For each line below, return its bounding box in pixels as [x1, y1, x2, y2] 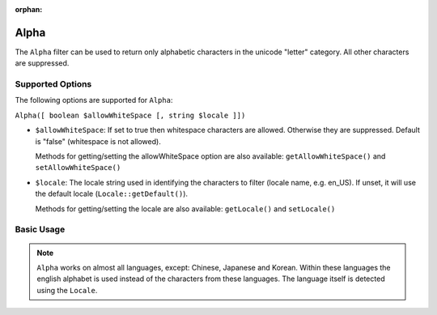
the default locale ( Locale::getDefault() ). [35, 189, 189, 198]
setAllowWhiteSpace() [35, 163, 121, 172]
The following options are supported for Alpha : [15, 96, 173, 105]
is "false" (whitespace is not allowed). [35, 136, 161, 146]
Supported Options [15, 79, 92, 90]
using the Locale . [36, 285, 98, 295]
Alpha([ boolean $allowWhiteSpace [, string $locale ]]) [15, 110, 246, 120]
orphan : [15, 5, 43, 14]
